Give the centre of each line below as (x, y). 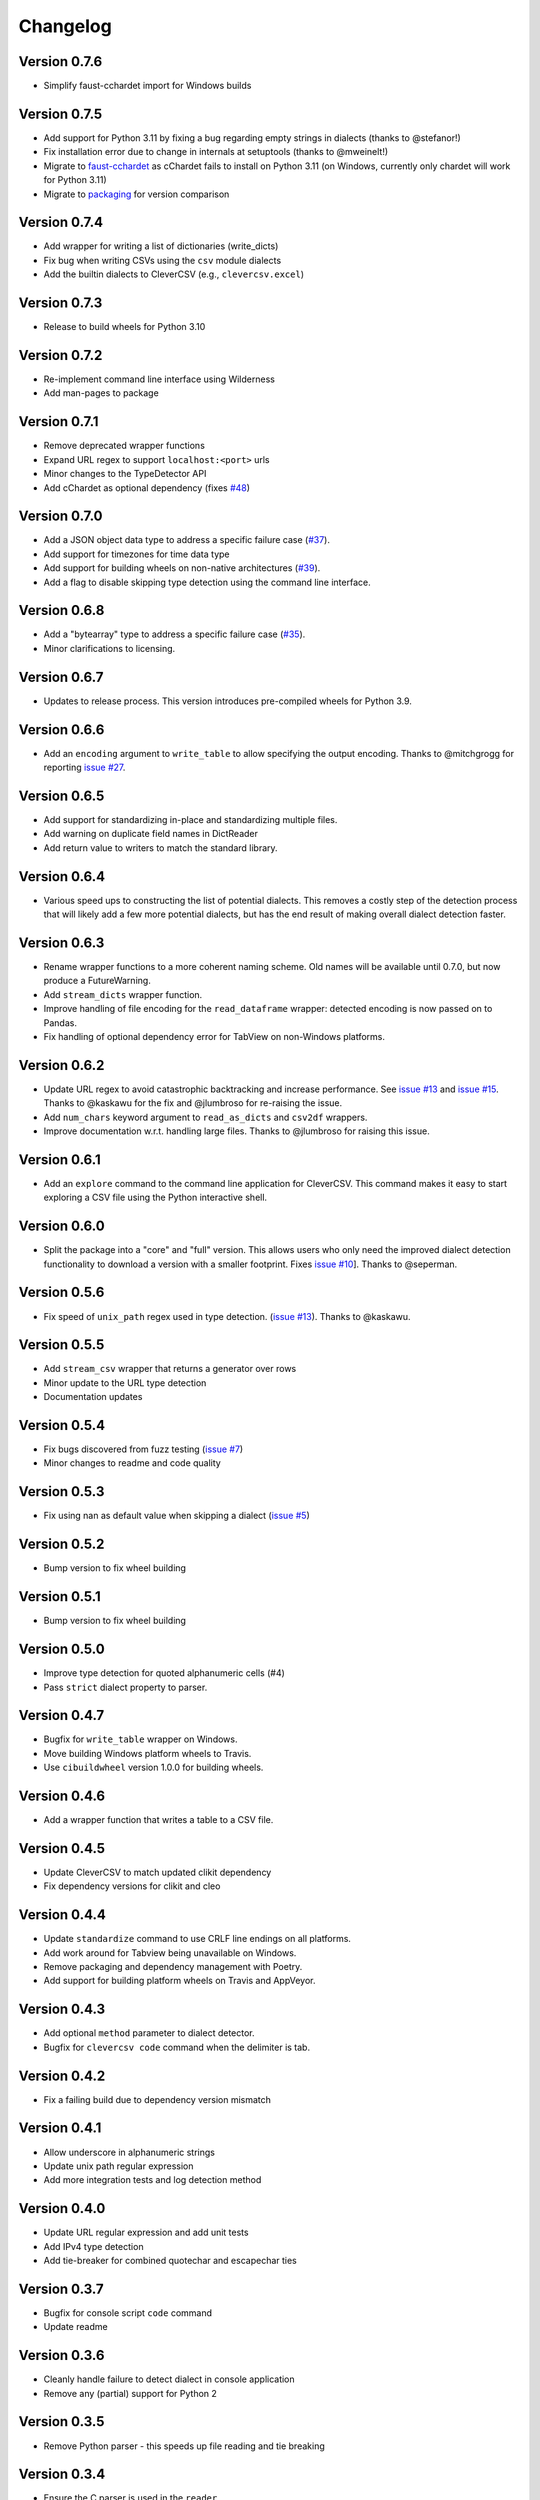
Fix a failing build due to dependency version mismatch (157, 2099)
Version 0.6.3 (61, 942)
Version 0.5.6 (61, 1292)
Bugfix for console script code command (128, 2312)
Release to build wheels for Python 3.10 (124, 327)
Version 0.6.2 (61, 1065)
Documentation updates (93, 1397)
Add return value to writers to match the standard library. (161, 847)
